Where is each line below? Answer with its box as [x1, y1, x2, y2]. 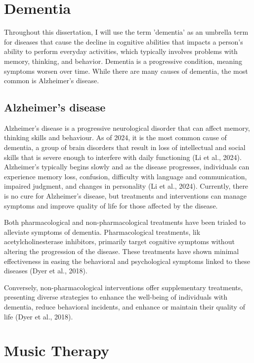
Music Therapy [4, 340, 110, 361]
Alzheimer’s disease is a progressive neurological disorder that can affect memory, [4, 122, 250, 133]
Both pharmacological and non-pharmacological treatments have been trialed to [4, 217, 246, 227]
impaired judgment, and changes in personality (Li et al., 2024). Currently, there [4, 181, 249, 191]
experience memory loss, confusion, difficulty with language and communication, [4, 171, 247, 181]
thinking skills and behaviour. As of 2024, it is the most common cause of [4, 132, 227, 143]
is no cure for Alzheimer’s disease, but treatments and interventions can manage [4, 191, 247, 201]
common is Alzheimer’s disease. [4, 75, 99, 86]
